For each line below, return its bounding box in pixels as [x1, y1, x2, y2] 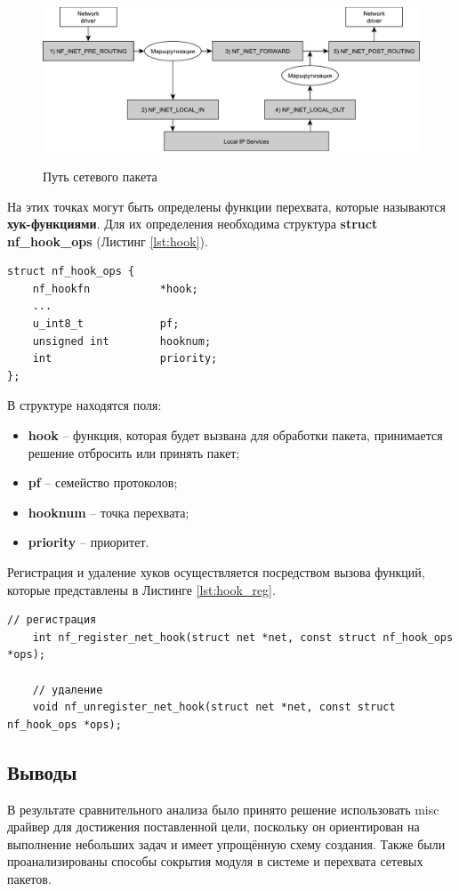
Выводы [7, 758, 77, 785]
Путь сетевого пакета [43, 166, 157, 185]
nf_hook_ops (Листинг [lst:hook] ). [7, 231, 208, 250]
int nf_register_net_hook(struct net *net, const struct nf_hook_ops [32, 630, 454, 644]
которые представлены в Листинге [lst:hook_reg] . [7, 580, 276, 598]
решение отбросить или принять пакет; [28, 443, 240, 462]
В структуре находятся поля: [7, 396, 162, 414]
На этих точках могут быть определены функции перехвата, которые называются [7, 197, 446, 215]
